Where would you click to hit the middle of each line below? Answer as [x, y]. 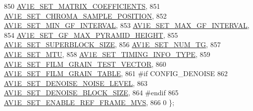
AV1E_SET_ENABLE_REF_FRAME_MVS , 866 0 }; [89, 102]
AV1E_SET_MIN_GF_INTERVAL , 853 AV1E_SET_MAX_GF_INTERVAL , [127, 25]
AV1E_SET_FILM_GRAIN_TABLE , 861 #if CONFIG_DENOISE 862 [116, 73]
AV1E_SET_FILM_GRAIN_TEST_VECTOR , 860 [85, 64]
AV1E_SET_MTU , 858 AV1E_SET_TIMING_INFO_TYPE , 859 [107, 54]
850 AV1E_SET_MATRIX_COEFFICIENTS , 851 [82, 6]
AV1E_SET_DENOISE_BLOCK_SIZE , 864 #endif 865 [91, 93]
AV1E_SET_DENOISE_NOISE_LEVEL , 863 [76, 83]
